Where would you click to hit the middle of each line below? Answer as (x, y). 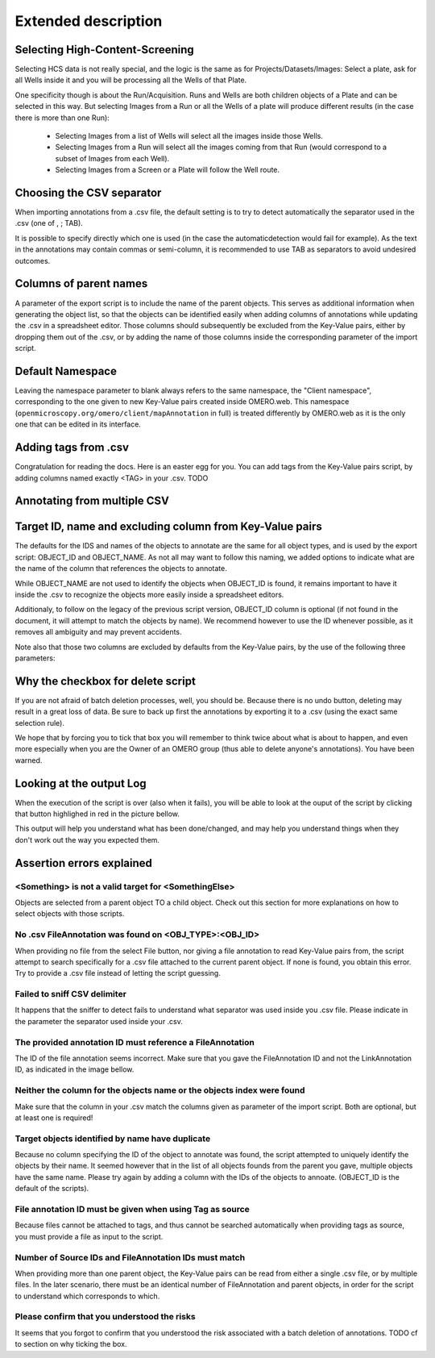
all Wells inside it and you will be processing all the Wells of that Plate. (131, 80)
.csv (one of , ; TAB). (49, 223)
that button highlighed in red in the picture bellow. (97, 814)
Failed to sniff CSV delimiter (70, 994)
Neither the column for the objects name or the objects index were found (160, 1090)
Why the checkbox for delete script (106, 681)
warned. (29, 760)
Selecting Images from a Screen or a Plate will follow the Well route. (168, 170)
